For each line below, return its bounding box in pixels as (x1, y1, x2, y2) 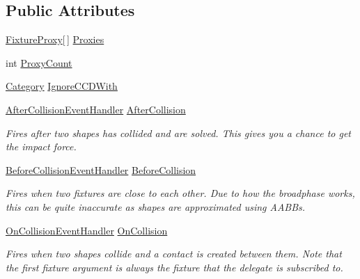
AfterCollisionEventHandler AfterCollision (6, 102, 186, 116)
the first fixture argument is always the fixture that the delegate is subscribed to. (6, 260, 343, 274)
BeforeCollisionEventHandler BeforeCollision (6, 162, 196, 177)
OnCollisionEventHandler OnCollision (6, 223, 168, 237)
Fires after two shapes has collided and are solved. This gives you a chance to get (6, 125, 351, 140)
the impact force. (6, 139, 77, 154)
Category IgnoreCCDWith (6, 79, 118, 93)
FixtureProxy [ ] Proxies (6, 32, 104, 47)
